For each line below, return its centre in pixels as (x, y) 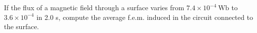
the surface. (22, 26)
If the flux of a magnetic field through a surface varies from (94, 7)
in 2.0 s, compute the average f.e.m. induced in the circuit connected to (145, 17)
